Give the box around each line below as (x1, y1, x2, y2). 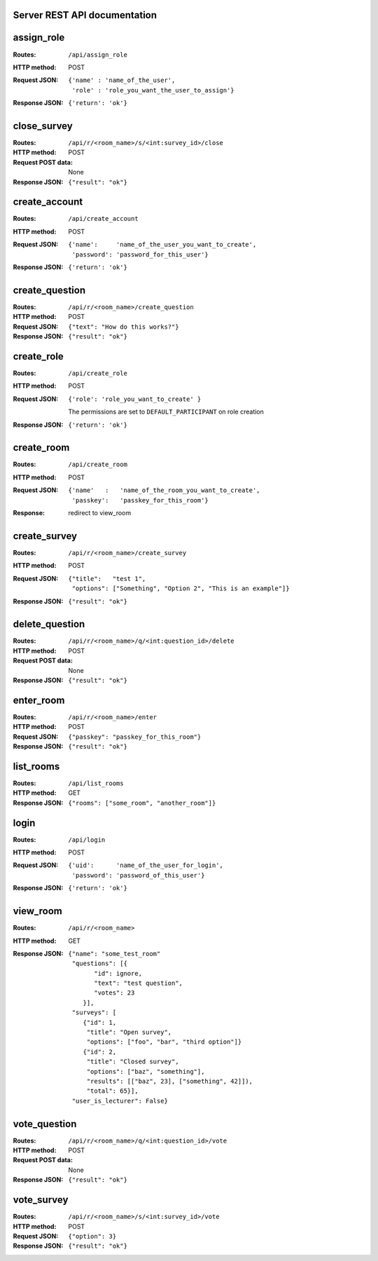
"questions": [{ (71, 960, 127, 967)
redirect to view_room (68, 509, 132, 517)
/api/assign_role (68, 50, 127, 59)
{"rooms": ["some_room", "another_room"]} (68, 799, 216, 807)
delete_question (13, 618, 85, 630)
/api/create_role (68, 369, 127, 378)
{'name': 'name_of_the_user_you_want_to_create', (68, 240, 257, 249)
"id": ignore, (94, 969, 143, 977)
